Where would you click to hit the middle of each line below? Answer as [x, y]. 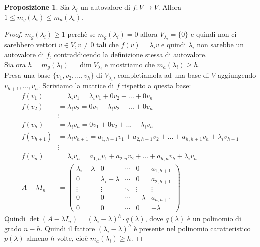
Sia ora [15, 64]
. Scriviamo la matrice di [76, 85]
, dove [154, 219]
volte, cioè [73, 238]
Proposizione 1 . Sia [37, 7]
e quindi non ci [214, 34]
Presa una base [28, 75]
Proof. [14, 34]
